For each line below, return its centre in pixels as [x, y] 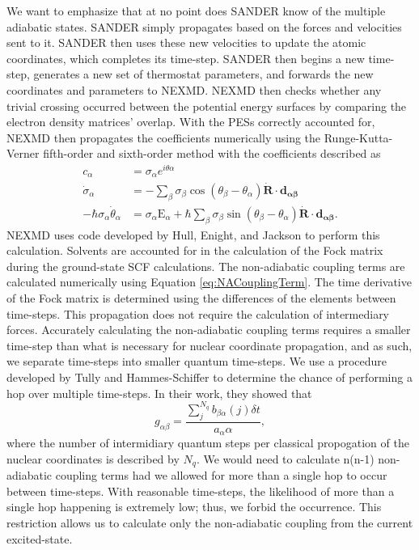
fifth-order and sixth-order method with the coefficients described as [212, 153]
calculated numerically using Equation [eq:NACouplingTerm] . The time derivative [209, 282]
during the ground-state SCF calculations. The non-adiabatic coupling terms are [206, 266]
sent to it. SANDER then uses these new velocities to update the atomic [186, 42]
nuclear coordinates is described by [93, 458]
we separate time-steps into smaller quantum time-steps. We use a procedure [197, 361]
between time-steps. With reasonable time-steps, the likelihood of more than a [201, 491]
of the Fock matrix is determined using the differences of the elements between [201, 297]
